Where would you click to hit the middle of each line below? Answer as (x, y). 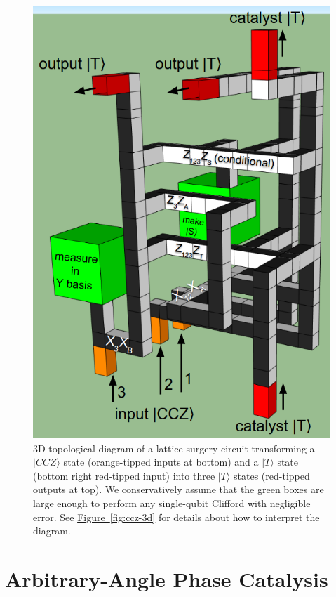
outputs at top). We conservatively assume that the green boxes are (179, 489)
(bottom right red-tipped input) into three (124, 475)
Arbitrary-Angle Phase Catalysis (167, 579)
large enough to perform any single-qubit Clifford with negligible (172, 503)
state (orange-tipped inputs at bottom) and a (161, 462)
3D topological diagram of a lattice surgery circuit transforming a (174, 448)
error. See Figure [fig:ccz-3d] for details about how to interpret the (176, 517)
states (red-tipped (272, 475)
